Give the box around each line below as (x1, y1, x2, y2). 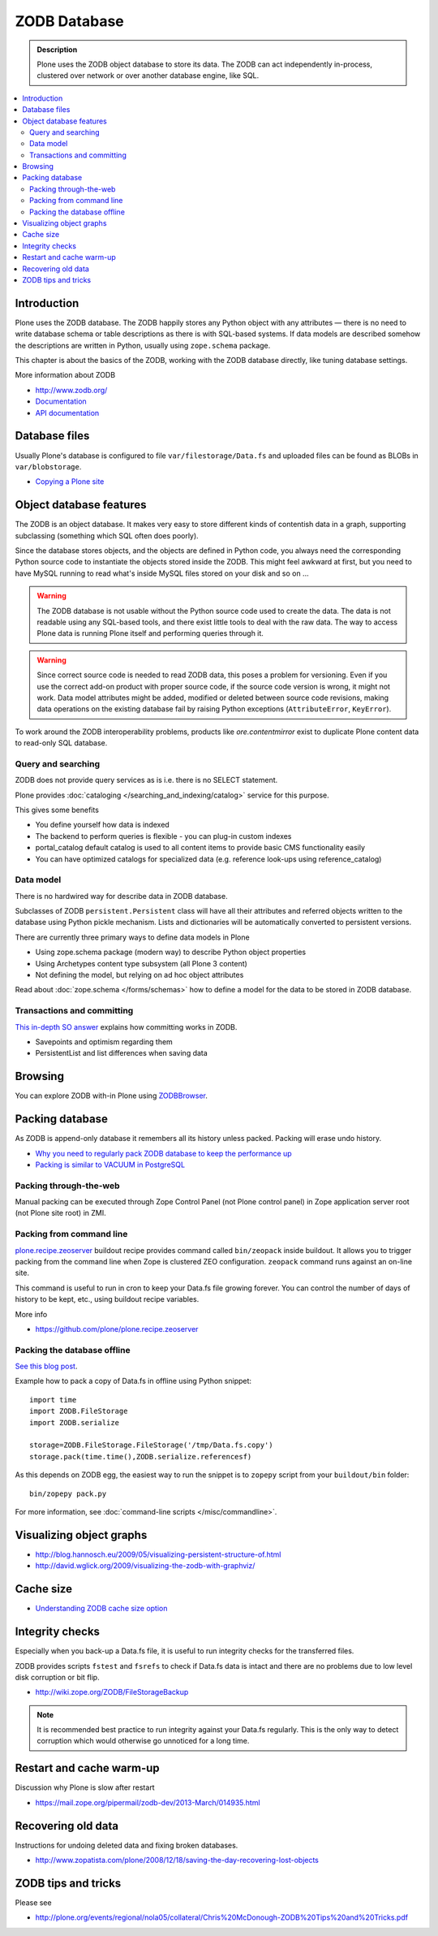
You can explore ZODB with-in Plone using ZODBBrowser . (15, 1091, 208, 1100)
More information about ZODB (15, 370, 116, 380)
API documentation (35, 408, 100, 417)
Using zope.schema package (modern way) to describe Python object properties (35, 947, 307, 957)
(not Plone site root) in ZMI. (15, 1208, 107, 1218)
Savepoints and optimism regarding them (35, 1036, 174, 1047)
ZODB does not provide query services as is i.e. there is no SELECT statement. (15, 776, 278, 785)
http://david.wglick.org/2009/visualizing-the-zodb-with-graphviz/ (35, 1561, 255, 1571)
